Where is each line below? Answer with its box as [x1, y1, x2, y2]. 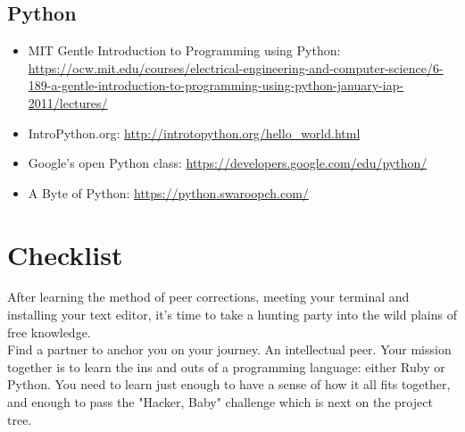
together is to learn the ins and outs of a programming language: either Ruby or [7, 357, 445, 376]
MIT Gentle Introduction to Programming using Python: [28, 41, 341, 60]
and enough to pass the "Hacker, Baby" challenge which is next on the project [7, 393, 433, 411]
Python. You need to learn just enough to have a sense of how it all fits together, [7, 375, 451, 394]
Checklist [7, 236, 123, 272]
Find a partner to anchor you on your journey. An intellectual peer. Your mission [7, 340, 452, 359]
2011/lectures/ [28, 93, 108, 112]
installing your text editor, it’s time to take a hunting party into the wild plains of [7, 305, 457, 324]
